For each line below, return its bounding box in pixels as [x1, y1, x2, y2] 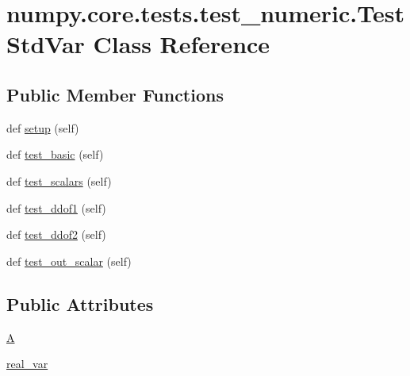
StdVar [6, 28, 85, 60]
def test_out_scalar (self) [6, 252, 132, 269]
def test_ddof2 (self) [6, 226, 106, 243]
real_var [6, 355, 48, 372]
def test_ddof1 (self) [6, 199, 106, 216]
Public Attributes [6, 291, 154, 316]
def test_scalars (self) [6, 172, 112, 189]
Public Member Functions [6, 82, 224, 106]
